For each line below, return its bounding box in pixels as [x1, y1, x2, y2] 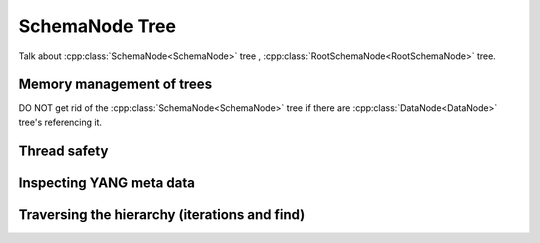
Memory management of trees [18, 76, 213, 93]
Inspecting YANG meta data [18, 174, 195, 191]
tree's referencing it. [18, 116, 103, 128]
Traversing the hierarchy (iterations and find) [18, 206, 306, 223]
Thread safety [18, 142, 109, 159]
